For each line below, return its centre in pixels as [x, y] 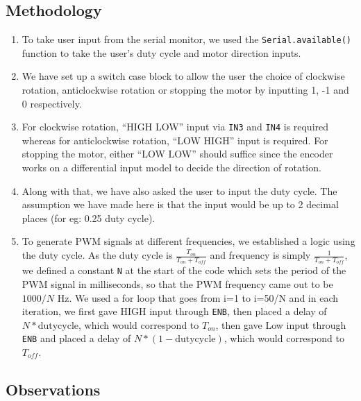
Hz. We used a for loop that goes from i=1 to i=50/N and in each [198, 297]
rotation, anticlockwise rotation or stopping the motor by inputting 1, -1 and [185, 90]
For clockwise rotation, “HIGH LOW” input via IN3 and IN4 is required [175, 127]
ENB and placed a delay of [76, 338]
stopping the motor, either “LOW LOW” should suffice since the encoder [177, 154]
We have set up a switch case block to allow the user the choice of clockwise [183, 76]
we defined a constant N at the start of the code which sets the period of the [184, 270]
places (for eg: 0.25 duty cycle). [89, 217]
